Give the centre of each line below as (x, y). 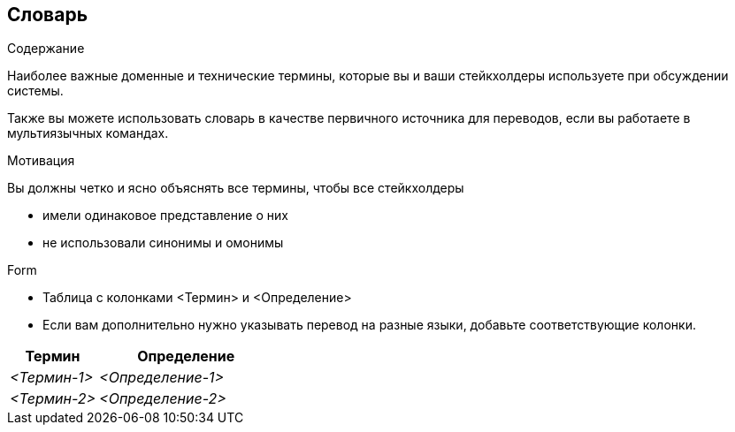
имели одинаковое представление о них (165, 216)
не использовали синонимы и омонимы (163, 243)
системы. (35, 91)
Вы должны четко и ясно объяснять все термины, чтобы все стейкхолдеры (236, 188)
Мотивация (41, 161)
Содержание (46, 49)
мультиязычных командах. (88, 133)
